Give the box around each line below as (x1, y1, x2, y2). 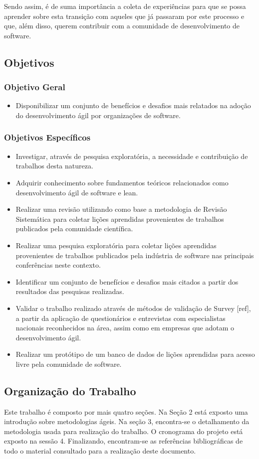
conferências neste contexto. (15, 260, 101, 270)
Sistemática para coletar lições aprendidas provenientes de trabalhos (15, 213, 224, 224)
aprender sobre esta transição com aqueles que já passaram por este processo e (4, 10, 245, 21)
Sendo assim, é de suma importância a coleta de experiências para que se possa (4, 1, 246, 11)
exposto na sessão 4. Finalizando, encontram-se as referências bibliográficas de (4, 436, 243, 446)
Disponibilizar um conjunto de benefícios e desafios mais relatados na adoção (15, 100, 251, 111)
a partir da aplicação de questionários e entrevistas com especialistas (15, 312, 226, 323)
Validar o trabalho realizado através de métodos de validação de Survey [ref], (15, 303, 251, 313)
